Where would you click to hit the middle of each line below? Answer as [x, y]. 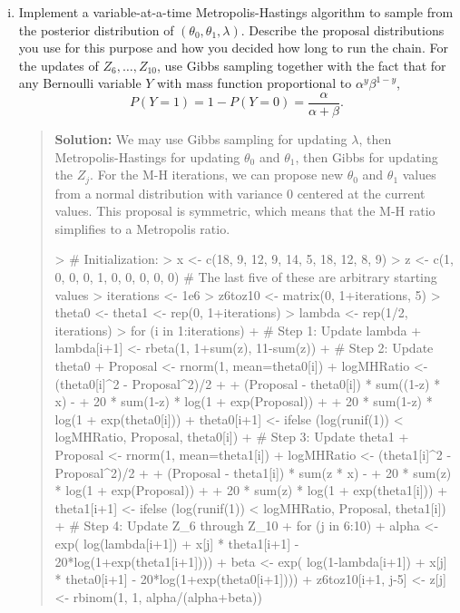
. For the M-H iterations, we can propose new [216, 175]
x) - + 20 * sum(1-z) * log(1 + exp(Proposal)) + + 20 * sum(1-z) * [244, 401]
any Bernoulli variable [80, 83]
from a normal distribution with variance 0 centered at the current [240, 193]
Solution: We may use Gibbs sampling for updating [201, 139]
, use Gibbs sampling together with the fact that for [302, 65]
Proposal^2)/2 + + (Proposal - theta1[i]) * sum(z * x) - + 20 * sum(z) [253, 472]
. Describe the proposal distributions [343, 29]
